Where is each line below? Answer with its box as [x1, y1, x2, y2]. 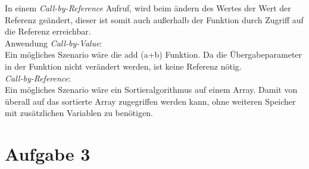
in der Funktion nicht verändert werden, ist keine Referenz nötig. [5, 60, 242, 72]
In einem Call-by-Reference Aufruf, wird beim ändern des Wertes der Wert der [5, 2, 291, 14]
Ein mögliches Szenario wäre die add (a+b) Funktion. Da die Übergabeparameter [5, 48, 302, 61]
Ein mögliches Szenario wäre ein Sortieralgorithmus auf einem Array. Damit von [5, 83, 298, 96]
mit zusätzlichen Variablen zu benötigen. [5, 107, 154, 119]
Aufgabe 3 [5, 142, 90, 166]
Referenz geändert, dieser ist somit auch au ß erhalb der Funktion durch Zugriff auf [5, 13, 304, 26]
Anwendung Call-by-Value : [5, 36, 102, 49]
